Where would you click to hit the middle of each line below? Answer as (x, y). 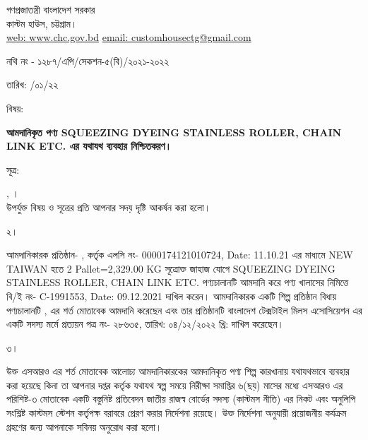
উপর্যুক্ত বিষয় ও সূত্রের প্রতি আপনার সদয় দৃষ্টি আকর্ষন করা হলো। (109, 207)
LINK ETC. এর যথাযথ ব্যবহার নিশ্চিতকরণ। (89, 146)
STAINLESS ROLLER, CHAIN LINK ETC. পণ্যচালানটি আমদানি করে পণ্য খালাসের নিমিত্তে (178, 282)
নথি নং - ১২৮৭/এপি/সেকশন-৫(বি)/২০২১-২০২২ (88, 60)
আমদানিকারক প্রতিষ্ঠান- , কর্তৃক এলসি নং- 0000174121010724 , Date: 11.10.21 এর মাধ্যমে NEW (180, 255)
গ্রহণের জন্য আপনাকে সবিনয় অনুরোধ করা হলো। (84, 426)
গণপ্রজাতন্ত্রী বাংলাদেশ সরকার (51, 9)
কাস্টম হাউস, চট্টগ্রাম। (42, 23)
